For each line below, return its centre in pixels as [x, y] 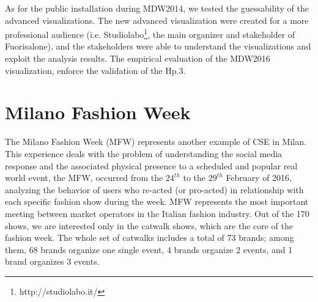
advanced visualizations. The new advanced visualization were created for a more [157, 20]
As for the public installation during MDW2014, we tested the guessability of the [157, 8]
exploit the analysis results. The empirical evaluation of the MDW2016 [138, 58]
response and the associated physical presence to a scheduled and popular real [151, 165]
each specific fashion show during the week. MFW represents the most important [157, 201]
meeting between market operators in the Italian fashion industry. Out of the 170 [157, 213]
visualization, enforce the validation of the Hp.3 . [95, 70]
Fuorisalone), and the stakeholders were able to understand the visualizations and [158, 46]
